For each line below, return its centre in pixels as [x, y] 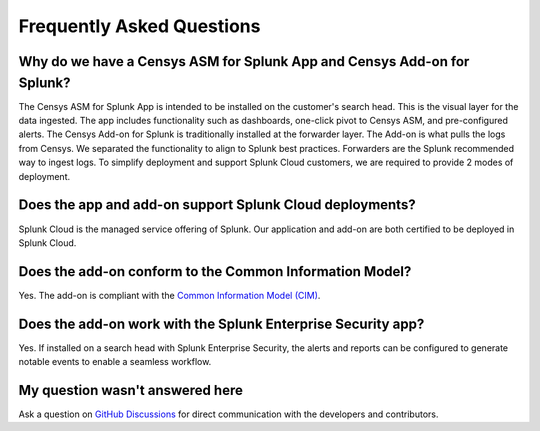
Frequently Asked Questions [139, 26]
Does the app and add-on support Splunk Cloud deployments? [217, 205]
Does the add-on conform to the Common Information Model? [215, 271]
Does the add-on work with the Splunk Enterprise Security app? [221, 323]
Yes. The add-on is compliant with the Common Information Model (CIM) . [169, 295]
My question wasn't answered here [131, 390]
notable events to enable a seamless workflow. [115, 362]
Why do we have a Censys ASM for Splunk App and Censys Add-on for [244, 61]
